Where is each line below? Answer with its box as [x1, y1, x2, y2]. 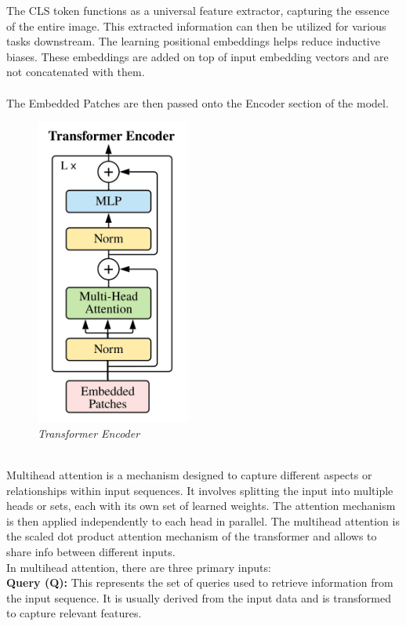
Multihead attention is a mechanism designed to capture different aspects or [6, 467, 372, 483]
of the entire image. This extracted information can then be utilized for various [6, 17, 386, 34]
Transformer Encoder [38, 424, 140, 441]
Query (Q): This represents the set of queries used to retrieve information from [6, 574, 393, 591]
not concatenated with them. [6, 64, 145, 80]
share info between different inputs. [6, 544, 176, 560]
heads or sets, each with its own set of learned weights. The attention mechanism [6, 497, 396, 514]
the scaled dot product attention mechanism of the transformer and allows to [6, 528, 377, 544]
